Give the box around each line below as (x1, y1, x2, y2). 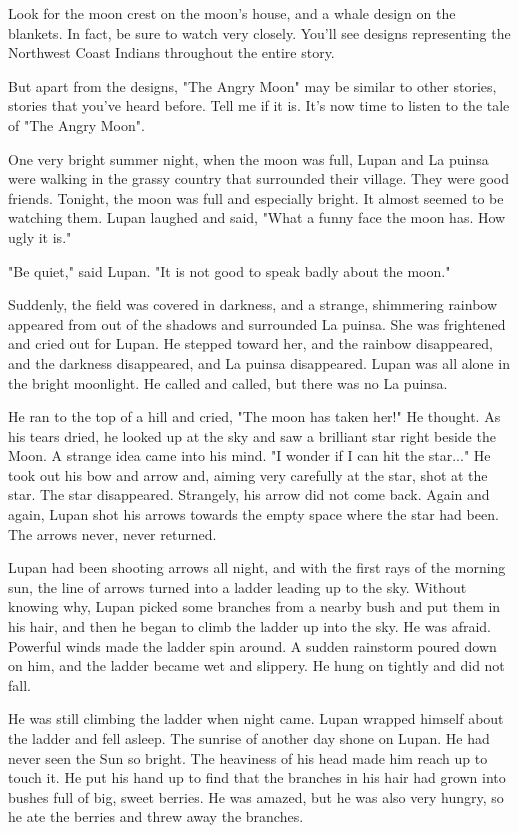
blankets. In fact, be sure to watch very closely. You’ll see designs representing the (8, 22, 511, 43)
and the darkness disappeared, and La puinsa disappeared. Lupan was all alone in (8, 352, 510, 373)
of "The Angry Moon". (8, 114, 145, 135)
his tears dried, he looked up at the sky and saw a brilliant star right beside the (8, 425, 496, 446)
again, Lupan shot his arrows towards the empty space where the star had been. (8, 504, 499, 525)
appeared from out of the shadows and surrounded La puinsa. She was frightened (8, 313, 506, 334)
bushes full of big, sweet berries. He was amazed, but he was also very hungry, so (8, 786, 504, 807)
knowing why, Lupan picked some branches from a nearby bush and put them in (8, 596, 501, 617)
